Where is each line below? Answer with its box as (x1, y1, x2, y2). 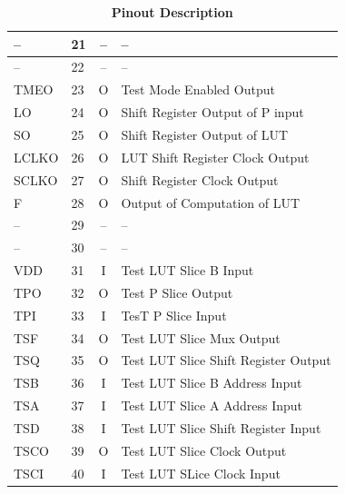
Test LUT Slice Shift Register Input (121, 418, 321, 437)
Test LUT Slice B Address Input (121, 373, 302, 392)
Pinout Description (111, 3, 233, 21)
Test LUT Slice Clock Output (121, 440, 287, 459)
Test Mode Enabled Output (121, 80, 275, 99)
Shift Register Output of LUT (121, 124, 289, 143)
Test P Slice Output (121, 282, 233, 301)
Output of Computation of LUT (121, 193, 301, 212)
